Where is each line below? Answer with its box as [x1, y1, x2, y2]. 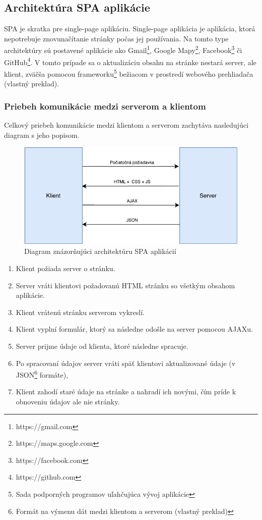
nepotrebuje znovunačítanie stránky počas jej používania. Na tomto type [4, 33, 229, 43]
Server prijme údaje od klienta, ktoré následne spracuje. [16, 340, 188, 351]
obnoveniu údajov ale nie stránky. [16, 396, 120, 406]
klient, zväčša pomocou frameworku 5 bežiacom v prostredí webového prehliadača [4, 67, 253, 79]
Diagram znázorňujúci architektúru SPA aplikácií [24, 246, 176, 256]
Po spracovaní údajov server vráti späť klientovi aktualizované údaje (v [16, 357, 236, 368]
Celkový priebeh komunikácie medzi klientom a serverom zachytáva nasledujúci [4, 119, 248, 130]
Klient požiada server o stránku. [16, 263, 115, 273]
